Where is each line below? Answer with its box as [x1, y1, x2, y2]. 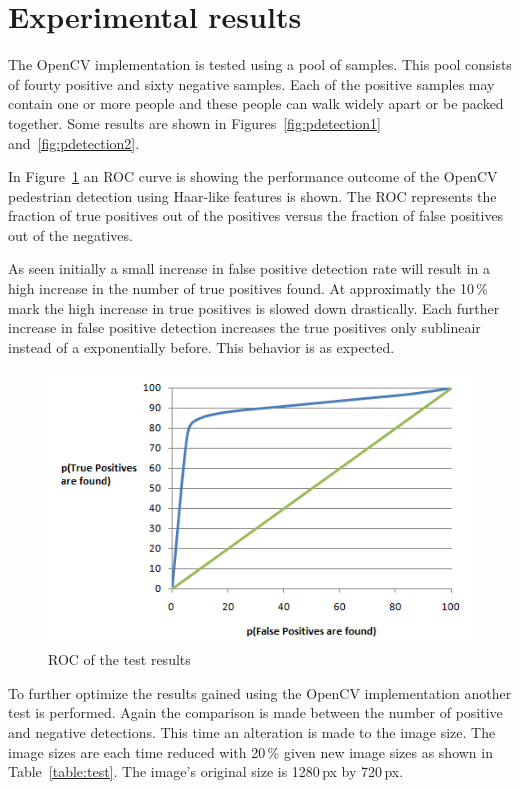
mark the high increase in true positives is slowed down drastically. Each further [8, 297, 500, 318]
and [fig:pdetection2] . [8, 132, 140, 153]
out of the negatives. [8, 224, 133, 245]
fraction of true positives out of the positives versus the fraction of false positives [8, 205, 504, 226]
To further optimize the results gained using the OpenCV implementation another [8, 682, 512, 703]
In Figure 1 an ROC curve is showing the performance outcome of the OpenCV [8, 166, 498, 187]
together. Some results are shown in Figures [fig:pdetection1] [8, 112, 381, 133]
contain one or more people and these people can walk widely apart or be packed [8, 93, 504, 114]
